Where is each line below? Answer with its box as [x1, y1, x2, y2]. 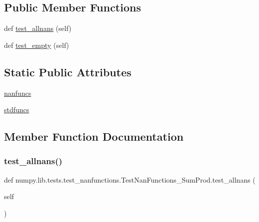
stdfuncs [4, 104, 29, 115]
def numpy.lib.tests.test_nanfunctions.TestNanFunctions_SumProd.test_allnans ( [4, 174, 255, 185]
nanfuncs [4, 87, 31, 98]
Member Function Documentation [4, 129, 184, 144]
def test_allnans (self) [4, 23, 71, 33]
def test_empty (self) [4, 39, 69, 50]
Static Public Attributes [4, 64, 131, 79]
